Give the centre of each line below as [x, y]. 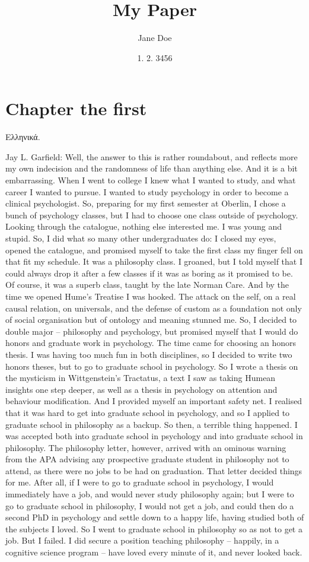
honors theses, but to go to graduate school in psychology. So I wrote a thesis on [152, 366]
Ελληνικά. [23, 137]
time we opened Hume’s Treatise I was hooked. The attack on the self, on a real [151, 296]
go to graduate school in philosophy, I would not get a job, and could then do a [150, 505]
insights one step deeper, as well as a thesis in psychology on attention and [141, 389]
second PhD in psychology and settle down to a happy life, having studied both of [155, 517]
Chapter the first [76, 108]
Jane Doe [155, 38]
